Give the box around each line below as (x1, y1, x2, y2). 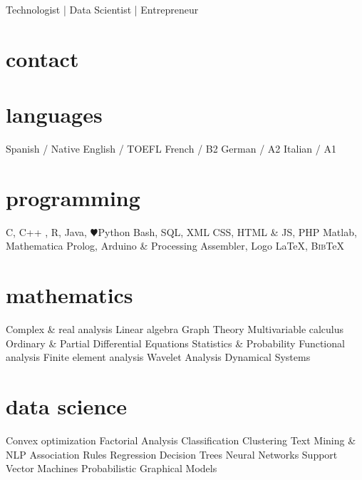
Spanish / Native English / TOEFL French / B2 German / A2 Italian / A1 (6, 141, 336, 156)
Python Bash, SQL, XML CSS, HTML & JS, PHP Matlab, (98, 224, 357, 239)
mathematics (6, 280, 133, 310)
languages (6, 100, 103, 129)
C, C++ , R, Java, (6, 224, 87, 239)
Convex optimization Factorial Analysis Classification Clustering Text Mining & (6, 433, 356, 448)
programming (6, 183, 140, 212)
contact (6, 44, 79, 73)
